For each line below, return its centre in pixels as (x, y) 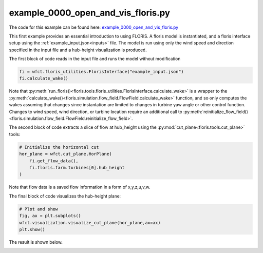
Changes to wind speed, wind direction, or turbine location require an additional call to (96, 112)
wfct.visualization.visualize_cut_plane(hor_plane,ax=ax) (90, 223)
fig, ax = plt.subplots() (50, 216)
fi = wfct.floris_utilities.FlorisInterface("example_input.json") (102, 72)
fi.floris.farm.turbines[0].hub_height (77, 167)
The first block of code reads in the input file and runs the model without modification (95, 59)
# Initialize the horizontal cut (59, 147)
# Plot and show (39, 209)
